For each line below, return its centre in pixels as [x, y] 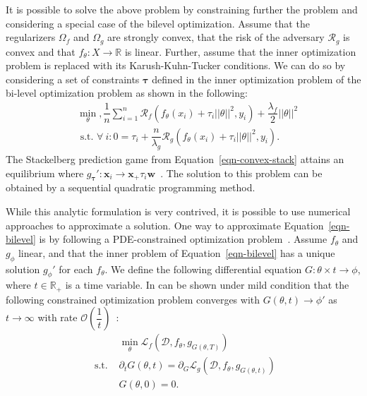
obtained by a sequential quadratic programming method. [131, 187]
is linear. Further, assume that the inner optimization [240, 51]
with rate [58, 317]
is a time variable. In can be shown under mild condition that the [207, 285]
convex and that [41, 51]
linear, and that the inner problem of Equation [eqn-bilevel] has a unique [176, 252]
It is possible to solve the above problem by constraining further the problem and [182, 9]
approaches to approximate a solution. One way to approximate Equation [165, 225]
